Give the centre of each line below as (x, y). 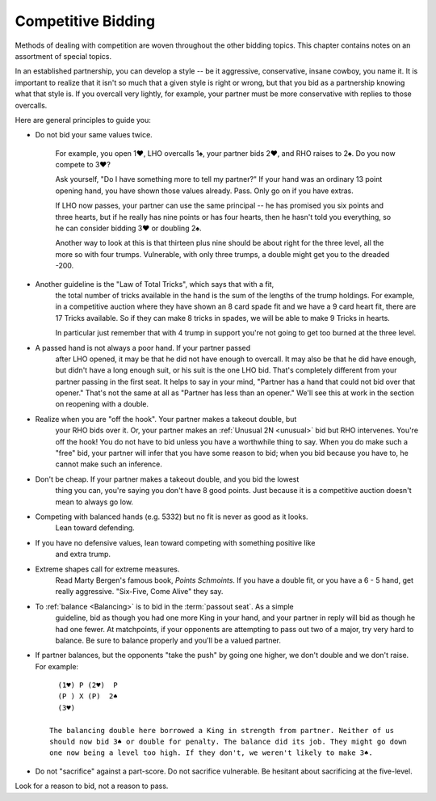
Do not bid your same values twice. (94, 135)
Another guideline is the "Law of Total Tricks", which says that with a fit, (155, 284)
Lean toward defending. (95, 528)
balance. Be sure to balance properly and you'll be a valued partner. (168, 640)
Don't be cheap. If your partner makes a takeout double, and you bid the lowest (167, 479)
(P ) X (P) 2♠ (88, 696)
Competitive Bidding (85, 21)
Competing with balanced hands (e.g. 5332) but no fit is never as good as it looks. (172, 516)
